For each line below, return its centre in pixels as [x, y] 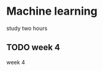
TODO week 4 [33, 47]
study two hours [27, 28]
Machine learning [52, 11]
